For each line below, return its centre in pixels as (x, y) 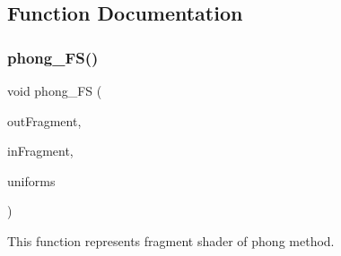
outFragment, (44, 120)
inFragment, (40, 151)
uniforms (31, 180)
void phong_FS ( (55, 90)
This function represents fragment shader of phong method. (171, 240)
